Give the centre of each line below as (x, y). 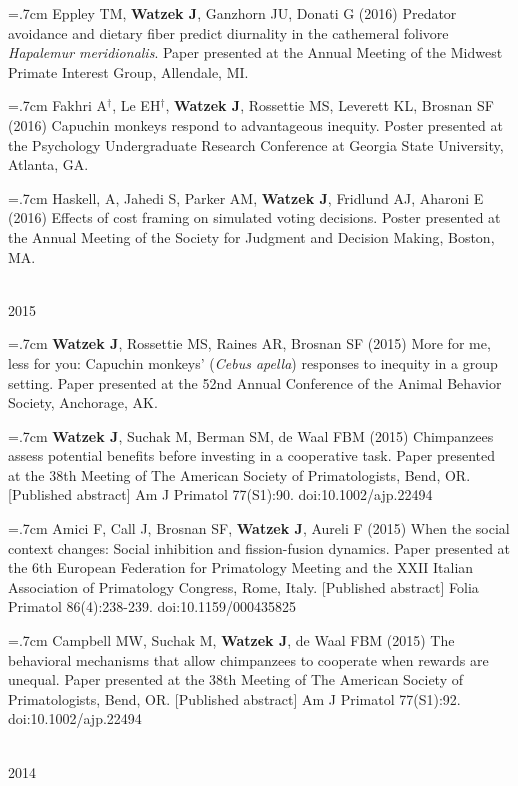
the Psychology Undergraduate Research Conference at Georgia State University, (256, 144)
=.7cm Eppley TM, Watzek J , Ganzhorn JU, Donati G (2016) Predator (232, 13)
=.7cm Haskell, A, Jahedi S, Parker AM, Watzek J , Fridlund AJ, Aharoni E (246, 197)
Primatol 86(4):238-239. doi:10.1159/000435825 (152, 606)
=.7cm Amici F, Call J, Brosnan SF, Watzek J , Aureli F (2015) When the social (259, 528)
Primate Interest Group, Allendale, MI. (128, 71)
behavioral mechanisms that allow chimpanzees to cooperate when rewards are (248, 659)
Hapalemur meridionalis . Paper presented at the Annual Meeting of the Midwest (255, 52)
